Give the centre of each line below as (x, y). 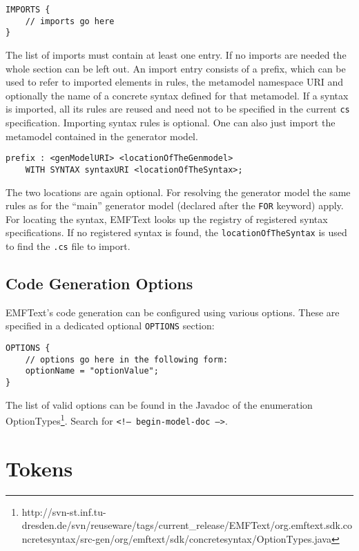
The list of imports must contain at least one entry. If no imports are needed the (176, 54)
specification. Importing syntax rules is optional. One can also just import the (171, 122)
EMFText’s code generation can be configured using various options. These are (173, 312)
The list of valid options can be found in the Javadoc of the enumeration (159, 404)
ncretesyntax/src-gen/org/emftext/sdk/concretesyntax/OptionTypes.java (176, 538)
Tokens (39, 468)
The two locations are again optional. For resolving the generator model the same (178, 192)
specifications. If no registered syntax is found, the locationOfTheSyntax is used (176, 232)
